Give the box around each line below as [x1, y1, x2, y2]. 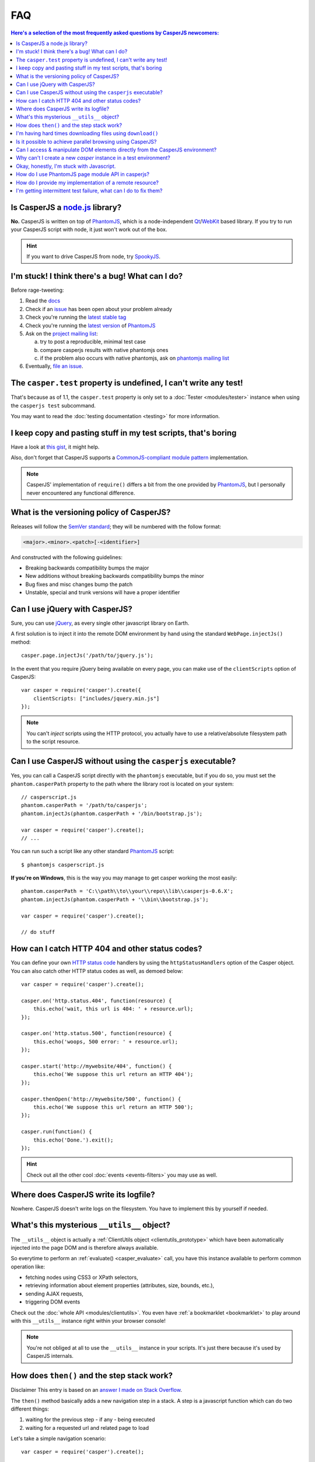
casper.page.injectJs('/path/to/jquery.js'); [21, 652, 154, 659]
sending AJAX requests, [25, 1290, 84, 1297]
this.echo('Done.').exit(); [33, 1136, 114, 1143]
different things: [10, 1405, 50, 1412]
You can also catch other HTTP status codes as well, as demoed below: [10, 967, 183, 974]
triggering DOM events [25, 1298, 80, 1305]
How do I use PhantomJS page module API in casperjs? [16, 171, 150, 178]
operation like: [10, 1263, 45, 1270]
